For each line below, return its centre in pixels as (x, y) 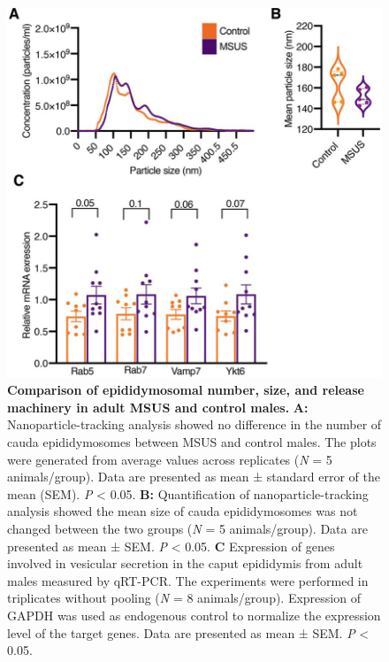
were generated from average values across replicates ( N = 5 (170, 459)
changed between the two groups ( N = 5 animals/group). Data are (187, 529)
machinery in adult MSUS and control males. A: (158, 407)
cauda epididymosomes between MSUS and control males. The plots (192, 442)
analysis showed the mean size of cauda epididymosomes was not (183, 511)
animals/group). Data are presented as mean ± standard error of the (194, 477)
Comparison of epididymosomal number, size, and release (186, 390)
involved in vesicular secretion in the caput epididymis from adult (185, 563)
